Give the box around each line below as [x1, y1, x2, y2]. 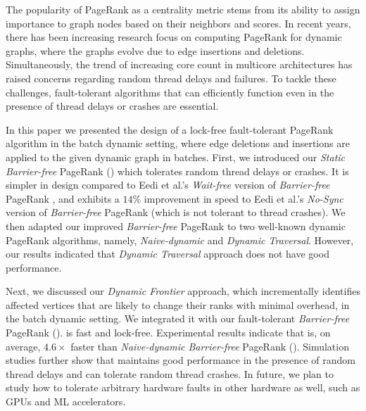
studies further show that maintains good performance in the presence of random [6, 353, 355, 367]
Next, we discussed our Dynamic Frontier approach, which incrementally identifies [6, 284, 360, 298]
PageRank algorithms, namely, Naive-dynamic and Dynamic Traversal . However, [6, 232, 354, 247]
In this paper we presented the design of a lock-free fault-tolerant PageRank [6, 122, 334, 137]
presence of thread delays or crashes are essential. [6, 99, 219, 113]
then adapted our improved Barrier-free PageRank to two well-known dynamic [6, 218, 346, 233]
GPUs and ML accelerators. [6, 394, 126, 409]
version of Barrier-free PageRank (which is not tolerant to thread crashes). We [6, 205, 346, 220]
